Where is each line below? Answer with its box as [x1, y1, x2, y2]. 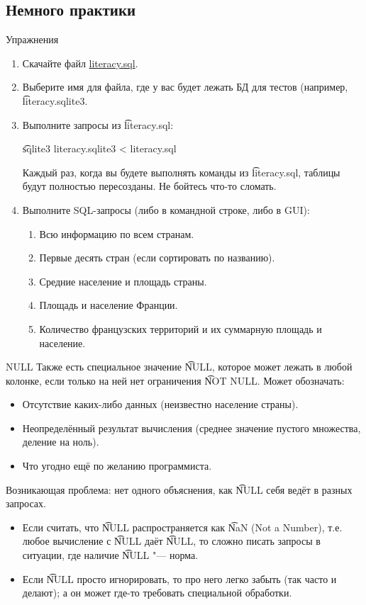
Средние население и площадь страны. [39, 273, 207, 288]
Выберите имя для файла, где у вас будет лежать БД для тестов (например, [22, 79, 348, 94]
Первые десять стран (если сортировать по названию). [39, 250, 275, 265]
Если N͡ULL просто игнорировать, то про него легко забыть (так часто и [22, 571, 337, 586]
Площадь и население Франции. [39, 298, 178, 312]
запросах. [6, 496, 46, 511]
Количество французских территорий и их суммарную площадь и [39, 321, 322, 336]
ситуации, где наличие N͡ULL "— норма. [22, 548, 199, 562]
